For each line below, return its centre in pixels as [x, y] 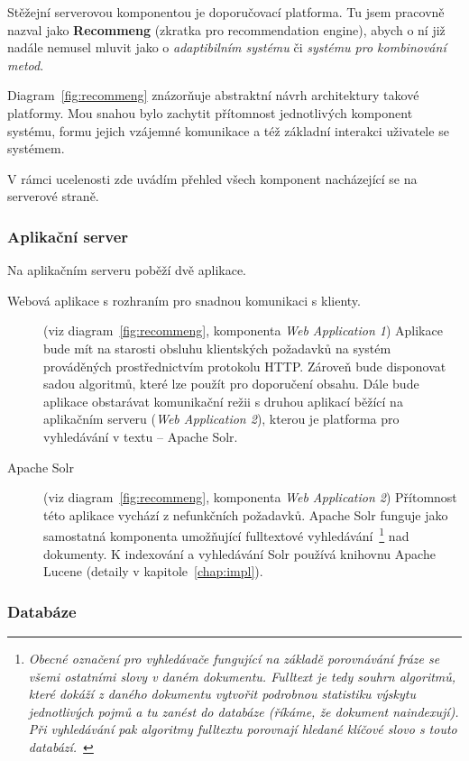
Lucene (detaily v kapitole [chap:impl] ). [153, 571]
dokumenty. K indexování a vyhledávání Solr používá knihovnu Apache [239, 553]
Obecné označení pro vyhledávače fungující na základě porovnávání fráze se [234, 658]
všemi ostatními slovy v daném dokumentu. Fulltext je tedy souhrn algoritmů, [242, 676]
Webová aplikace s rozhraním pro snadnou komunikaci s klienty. [184, 300]
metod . [26, 64]
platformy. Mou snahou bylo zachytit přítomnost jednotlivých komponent [210, 112]
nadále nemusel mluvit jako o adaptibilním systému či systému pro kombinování [227, 47]
